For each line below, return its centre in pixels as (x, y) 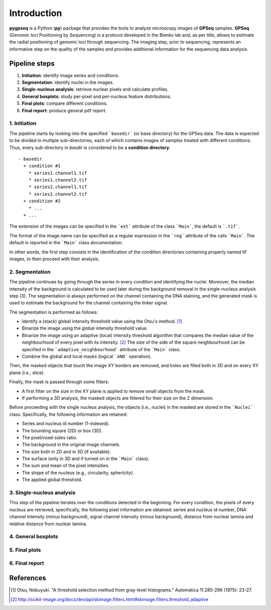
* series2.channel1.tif (58, 187)
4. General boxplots (34, 537)
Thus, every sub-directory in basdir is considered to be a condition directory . (90, 147)
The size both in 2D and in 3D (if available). (66, 451)
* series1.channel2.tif (58, 180)
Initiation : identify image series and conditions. (71, 75)
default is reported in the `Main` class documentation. (66, 243)
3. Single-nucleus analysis (42, 493)
